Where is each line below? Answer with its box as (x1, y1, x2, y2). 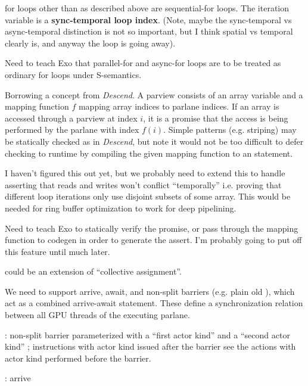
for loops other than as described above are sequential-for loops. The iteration (5, 2, 290, 14)
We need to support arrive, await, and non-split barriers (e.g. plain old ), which (5, 285, 295, 297)
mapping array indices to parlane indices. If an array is (78, 100, 279, 113)
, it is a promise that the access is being (143, 111, 288, 124)
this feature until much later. (5, 245, 110, 257)
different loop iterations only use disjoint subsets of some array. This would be (5, 190, 291, 203)
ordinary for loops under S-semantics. (5, 68, 142, 80)
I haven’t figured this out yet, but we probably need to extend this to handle (5, 167, 285, 179)
